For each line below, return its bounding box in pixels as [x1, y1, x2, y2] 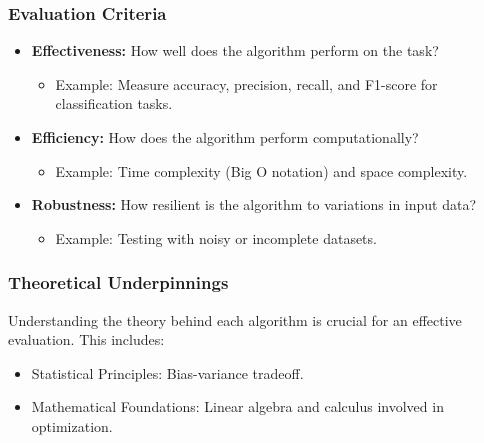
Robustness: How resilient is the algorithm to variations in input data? [31, 194, 477, 215]
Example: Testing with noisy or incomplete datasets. [55, 227, 377, 248]
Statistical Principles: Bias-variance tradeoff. [31, 362, 304, 383]
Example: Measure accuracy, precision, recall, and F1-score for [55, 73, 438, 94]
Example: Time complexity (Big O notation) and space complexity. [55, 160, 468, 181]
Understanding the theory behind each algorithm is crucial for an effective [8, 309, 462, 330]
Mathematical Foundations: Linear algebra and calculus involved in [31, 396, 444, 417]
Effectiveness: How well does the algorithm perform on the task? [31, 40, 439, 61]
